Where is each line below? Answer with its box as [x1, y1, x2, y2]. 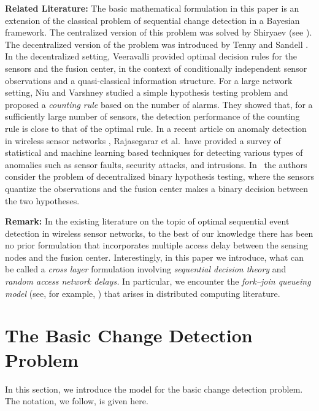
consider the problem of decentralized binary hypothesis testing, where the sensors [5, 170, 314, 183]
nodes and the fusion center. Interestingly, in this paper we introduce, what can [5, 250, 304, 263]
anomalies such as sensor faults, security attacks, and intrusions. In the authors [5, 158, 307, 171]
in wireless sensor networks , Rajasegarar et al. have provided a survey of [5, 134, 281, 147]
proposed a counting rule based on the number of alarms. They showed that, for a [5, 98, 313, 110]
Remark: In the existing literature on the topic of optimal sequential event [5, 215, 290, 228]
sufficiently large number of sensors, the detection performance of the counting [5, 110, 300, 123]
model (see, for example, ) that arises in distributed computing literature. [5, 286, 280, 299]
